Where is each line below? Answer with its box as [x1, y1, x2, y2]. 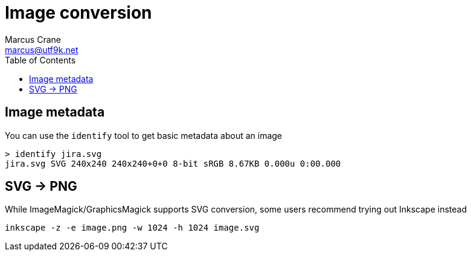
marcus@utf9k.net [5, 44, 78, 55]
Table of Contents [5, 54, 76, 65]
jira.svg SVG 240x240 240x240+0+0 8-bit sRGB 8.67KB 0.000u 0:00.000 [5, 158, 341, 168]
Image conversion [5, 2, 152, 23]
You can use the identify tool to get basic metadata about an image [5, 130, 283, 141]
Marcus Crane [5, 34, 61, 45]
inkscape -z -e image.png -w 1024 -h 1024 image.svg [5, 223, 260, 233]
